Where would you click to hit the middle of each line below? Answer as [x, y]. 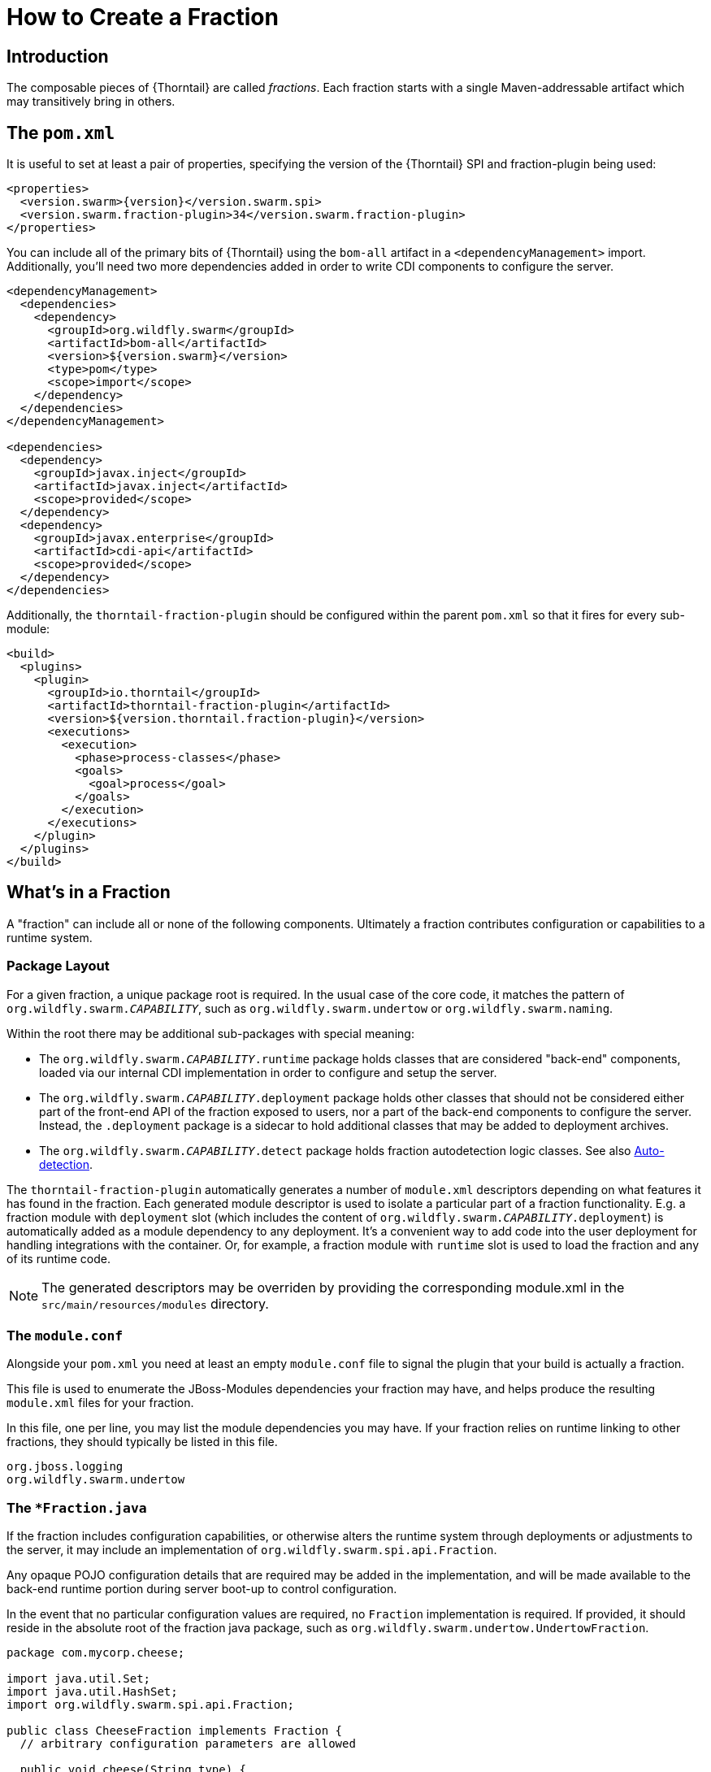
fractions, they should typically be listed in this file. [142, 1442]
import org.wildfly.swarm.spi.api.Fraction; [151, 1705]
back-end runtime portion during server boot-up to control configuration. [202, 1589]
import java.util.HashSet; [92, 1692]
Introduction [58, 56]
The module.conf [65, 1335]
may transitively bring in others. [91, 102]
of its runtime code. [59, 1258]
